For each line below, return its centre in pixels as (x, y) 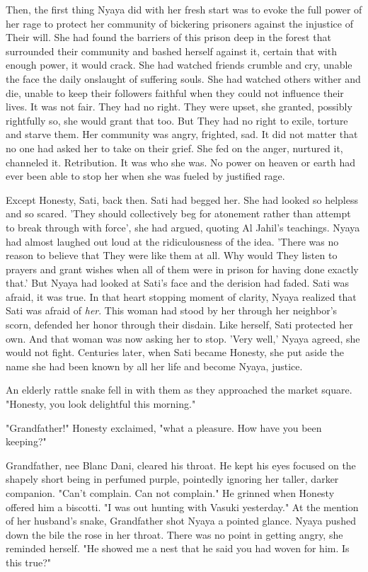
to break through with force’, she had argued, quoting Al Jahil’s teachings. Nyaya (183, 227)
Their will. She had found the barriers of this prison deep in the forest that (168, 37)
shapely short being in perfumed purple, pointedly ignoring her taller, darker (172, 479)
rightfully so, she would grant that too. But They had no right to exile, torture (177, 120)
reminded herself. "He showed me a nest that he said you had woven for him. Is (178, 548)
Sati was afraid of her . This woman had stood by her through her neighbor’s (172, 310)
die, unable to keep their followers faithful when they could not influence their (175, 92)
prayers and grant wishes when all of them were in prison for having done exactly (182, 269)
